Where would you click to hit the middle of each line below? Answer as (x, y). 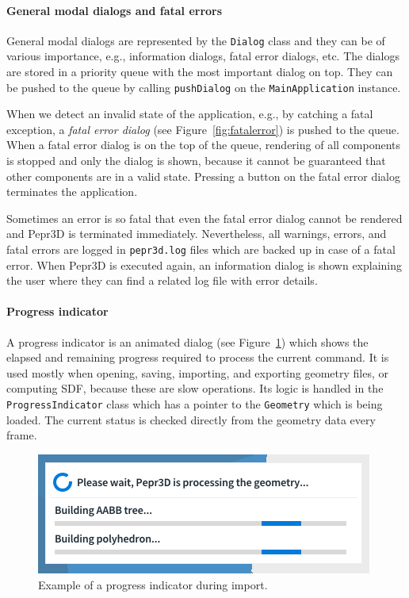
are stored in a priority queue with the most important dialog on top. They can (200, 72)
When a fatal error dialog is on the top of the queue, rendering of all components (203, 145)
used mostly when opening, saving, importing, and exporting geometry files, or (197, 372)
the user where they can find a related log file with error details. (162, 280)
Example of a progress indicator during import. (153, 584)
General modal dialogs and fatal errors (115, 10)
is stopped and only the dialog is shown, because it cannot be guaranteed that (196, 161)
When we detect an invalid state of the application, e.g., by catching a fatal (190, 114)
